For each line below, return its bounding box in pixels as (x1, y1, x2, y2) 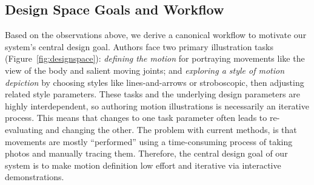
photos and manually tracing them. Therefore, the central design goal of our (5, 147, 288, 160)
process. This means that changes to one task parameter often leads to (5, 111, 267, 124)
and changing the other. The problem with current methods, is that (45, 123, 297, 135)
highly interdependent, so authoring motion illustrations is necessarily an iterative (5, 99, 309, 112)
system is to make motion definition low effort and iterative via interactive (5, 158, 281, 171)
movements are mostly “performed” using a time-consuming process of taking (5, 135, 293, 148)
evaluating (5, 123, 43, 135)
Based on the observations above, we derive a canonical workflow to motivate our (5, 28, 307, 41)
